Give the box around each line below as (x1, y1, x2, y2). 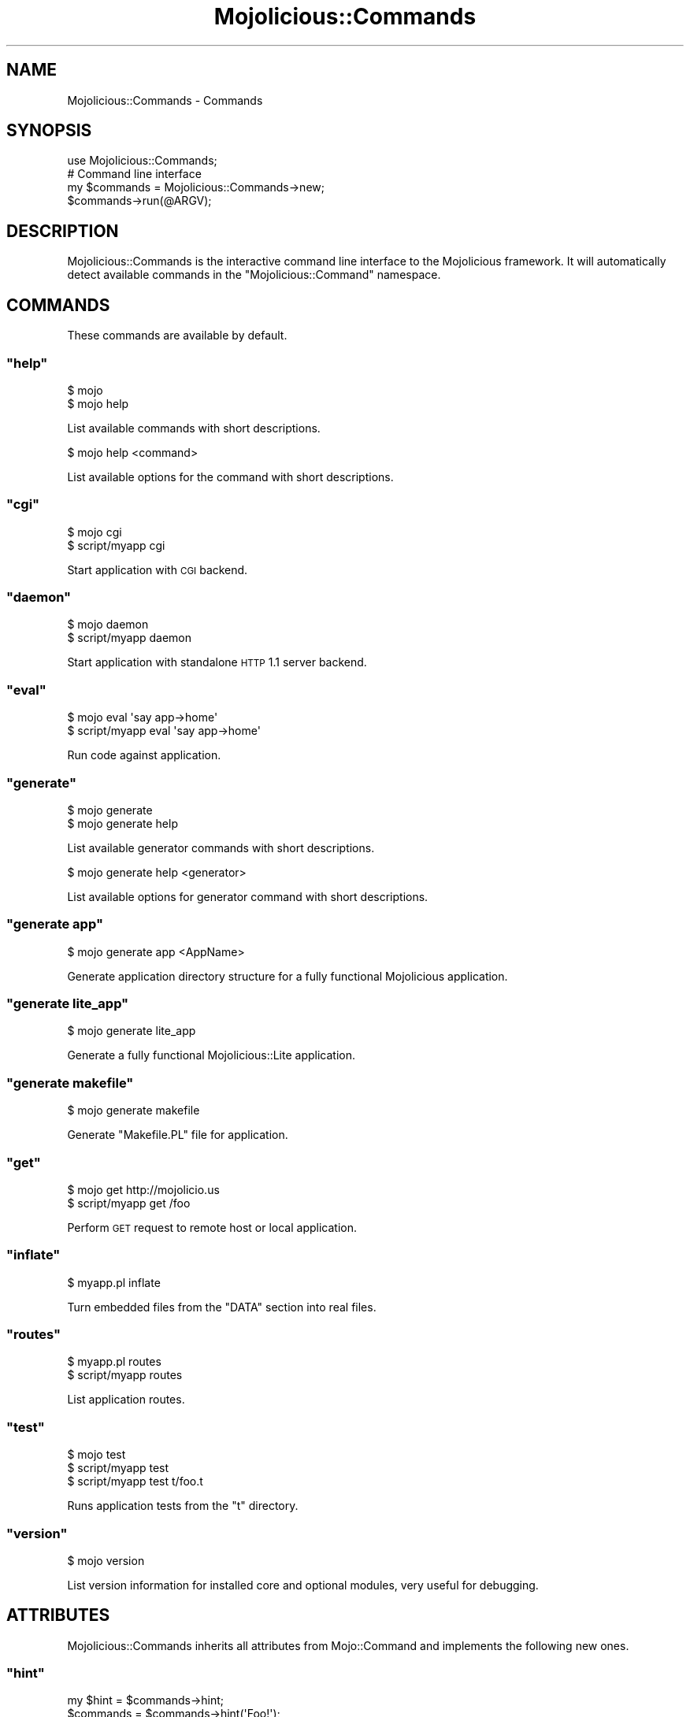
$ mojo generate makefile (67, 1103, 200, 1118)
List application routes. (67, 1393, 185, 1407)
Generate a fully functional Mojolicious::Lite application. (67, 1048, 356, 1062)
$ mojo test (67, 1448, 126, 1462)
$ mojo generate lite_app (67, 1024, 196, 1038)
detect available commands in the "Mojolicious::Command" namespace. (67, 268, 441, 282)
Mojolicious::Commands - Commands (67, 93, 263, 107)
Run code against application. (67, 748, 221, 762)
